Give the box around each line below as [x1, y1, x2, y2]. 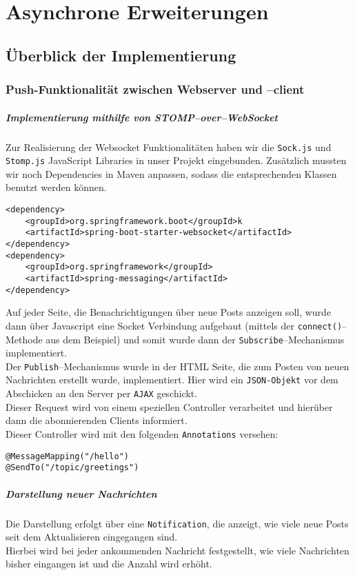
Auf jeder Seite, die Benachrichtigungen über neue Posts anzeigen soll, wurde [6, 305, 332, 319]
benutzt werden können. [6, 180, 107, 194]
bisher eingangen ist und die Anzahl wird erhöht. [6, 556, 212, 571]
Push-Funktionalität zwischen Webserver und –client [6, 81, 305, 98]
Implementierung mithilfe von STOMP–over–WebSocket [6, 110, 278, 124]
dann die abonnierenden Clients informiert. [6, 413, 187, 427]
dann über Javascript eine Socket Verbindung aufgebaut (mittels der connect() [6, 318, 343, 332]
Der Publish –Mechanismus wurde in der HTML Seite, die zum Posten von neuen [6, 359, 349, 373]
